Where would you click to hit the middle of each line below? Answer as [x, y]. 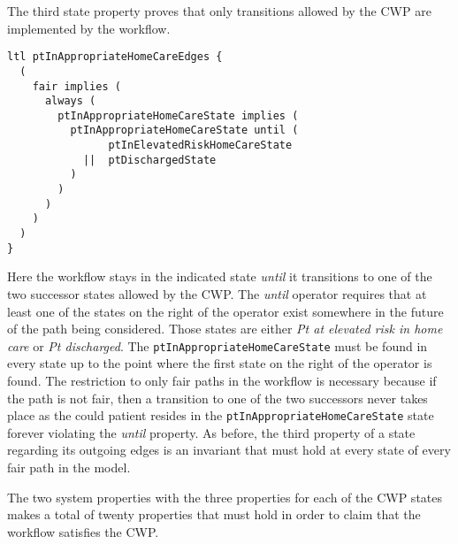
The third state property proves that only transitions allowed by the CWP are [219, 11]
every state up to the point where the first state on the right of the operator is [220, 363]
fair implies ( [76, 86]
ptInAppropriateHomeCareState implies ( [178, 115]
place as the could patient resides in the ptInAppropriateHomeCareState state [221, 415]
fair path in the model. [69, 467]
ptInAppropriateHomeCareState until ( [184, 130]
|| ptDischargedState [149, 160]
